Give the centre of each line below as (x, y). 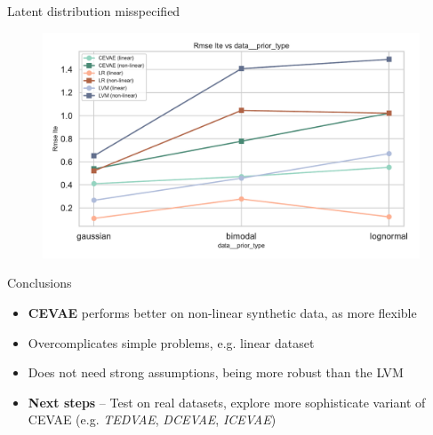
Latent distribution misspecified (94, 11)
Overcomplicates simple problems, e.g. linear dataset (171, 342)
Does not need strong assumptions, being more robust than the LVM (216, 372)
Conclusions (40, 283)
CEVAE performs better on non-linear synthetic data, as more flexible (222, 313)
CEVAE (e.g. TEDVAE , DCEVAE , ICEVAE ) (152, 419)
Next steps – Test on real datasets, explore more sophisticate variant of (227, 402)
